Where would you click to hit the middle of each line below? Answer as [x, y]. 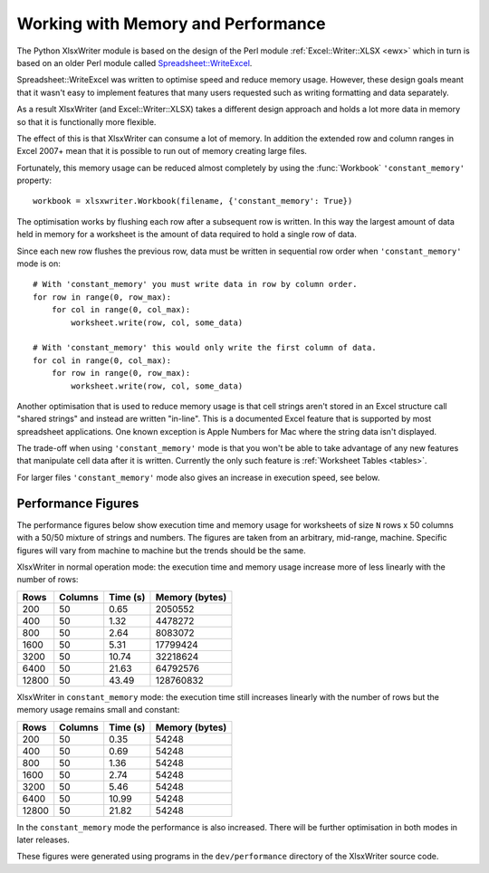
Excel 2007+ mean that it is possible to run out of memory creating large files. [162, 151]
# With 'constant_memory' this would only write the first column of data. [205, 348]
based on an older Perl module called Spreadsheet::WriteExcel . [134, 62]
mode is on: [38, 264]
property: [34, 180]
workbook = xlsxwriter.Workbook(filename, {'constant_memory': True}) [193, 201]
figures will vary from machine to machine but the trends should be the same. [162, 550]
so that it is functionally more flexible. [86, 121]
